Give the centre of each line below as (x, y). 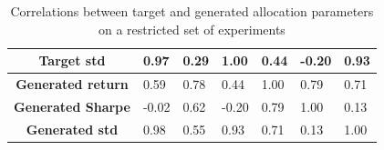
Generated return (72, 84)
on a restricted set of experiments (192, 29)
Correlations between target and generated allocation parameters (192, 11)
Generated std (72, 129)
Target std (72, 60)
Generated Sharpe (72, 106)
